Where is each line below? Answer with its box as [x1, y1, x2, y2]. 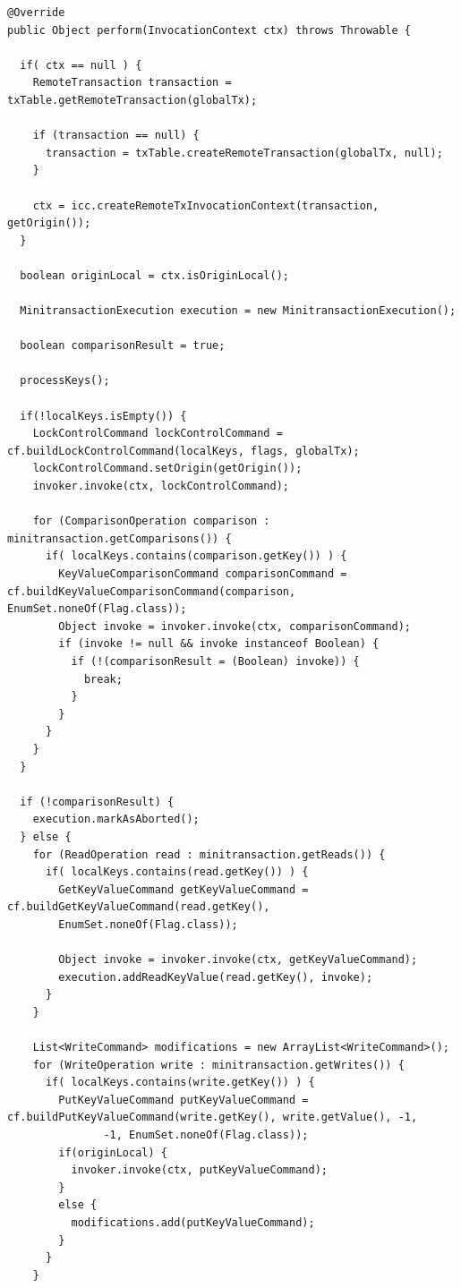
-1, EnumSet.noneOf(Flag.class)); [103, 1129, 309, 1141]
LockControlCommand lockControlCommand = [32, 427, 283, 440]
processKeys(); [20, 374, 110, 388]
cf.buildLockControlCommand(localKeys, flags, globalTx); [7, 444, 360, 457]
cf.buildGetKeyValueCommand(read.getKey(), [7, 900, 270, 914]
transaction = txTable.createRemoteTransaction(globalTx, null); [45, 146, 443, 159]
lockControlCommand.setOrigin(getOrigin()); [32, 462, 303, 475]
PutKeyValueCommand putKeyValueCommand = [58, 1093, 309, 1106]
